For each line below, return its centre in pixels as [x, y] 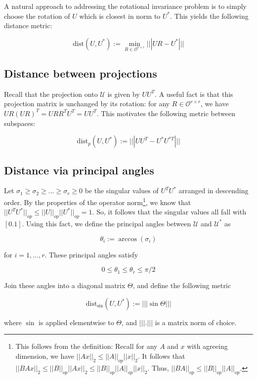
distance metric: [28, 25]
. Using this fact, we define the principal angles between [107, 223]
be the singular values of [122, 190]
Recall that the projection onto [51, 94]
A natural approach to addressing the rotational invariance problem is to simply [125, 6]
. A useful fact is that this [194, 94]
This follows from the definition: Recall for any [86, 346]
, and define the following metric [182, 285]
